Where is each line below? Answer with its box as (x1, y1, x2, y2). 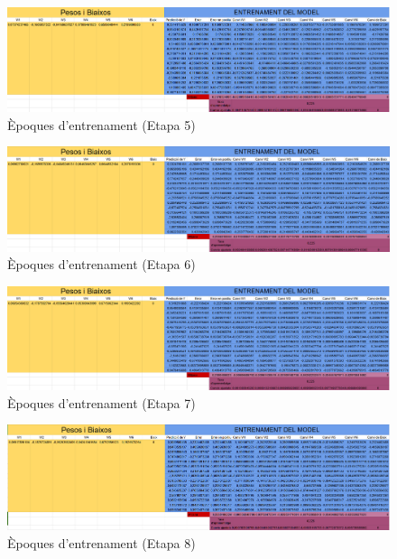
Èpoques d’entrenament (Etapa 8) (7, 533, 196, 552)
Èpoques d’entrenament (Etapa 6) (7, 255, 196, 274)
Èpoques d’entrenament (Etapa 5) (7, 115, 196, 134)
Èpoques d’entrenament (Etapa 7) (7, 393, 196, 412)
